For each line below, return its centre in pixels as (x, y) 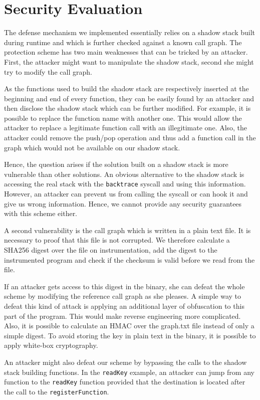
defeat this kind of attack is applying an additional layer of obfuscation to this (124, 306)
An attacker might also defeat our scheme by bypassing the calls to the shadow (125, 362)
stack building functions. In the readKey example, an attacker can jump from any (129, 372)
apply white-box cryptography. (51, 345)
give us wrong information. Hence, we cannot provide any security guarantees (123, 203)
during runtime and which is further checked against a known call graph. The (123, 42)
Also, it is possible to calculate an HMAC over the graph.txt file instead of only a (129, 326)
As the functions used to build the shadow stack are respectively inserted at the (126, 88)
